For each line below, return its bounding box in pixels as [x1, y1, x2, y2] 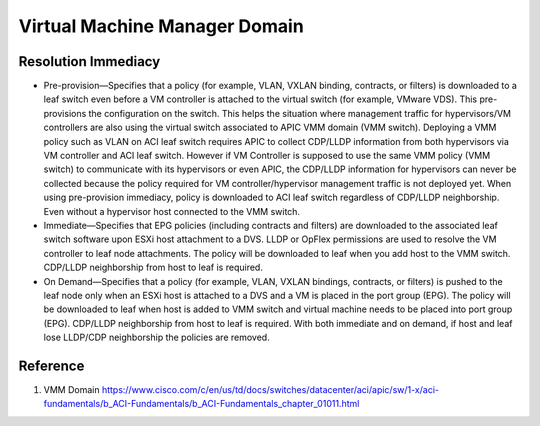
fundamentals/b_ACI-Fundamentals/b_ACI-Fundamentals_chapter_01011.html [43, 398, 360, 410]
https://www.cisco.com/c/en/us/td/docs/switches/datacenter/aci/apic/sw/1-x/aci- [101, 384, 440, 395]
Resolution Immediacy [18, 53, 161, 70]
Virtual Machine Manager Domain [18, 15, 304, 37]
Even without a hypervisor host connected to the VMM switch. [43, 205, 300, 217]
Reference [18, 357, 85, 374]
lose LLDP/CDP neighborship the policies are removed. [43, 331, 270, 344]
